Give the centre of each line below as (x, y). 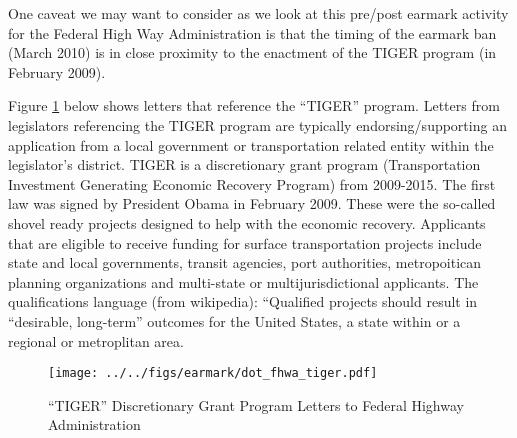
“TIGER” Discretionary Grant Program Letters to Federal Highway (256, 404)
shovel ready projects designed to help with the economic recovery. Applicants (247, 222)
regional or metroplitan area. (96, 340)
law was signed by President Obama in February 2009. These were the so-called (252, 203)
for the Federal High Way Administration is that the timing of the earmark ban (252, 32)
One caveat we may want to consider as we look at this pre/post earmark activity (258, 13)
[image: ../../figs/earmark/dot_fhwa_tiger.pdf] (213, 373)
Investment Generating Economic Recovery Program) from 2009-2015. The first (252, 183)
